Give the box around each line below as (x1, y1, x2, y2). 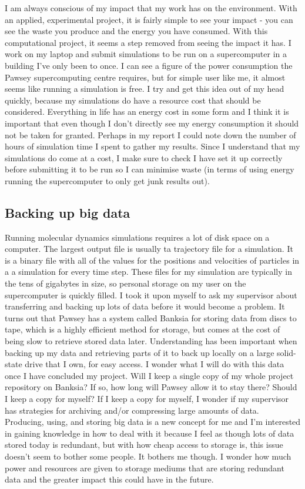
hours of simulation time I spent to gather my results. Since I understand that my (5, 140, 300, 152)
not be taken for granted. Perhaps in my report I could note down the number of (5, 128, 296, 141)
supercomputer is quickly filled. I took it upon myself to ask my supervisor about (5, 288, 297, 301)
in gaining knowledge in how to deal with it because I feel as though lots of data (5, 427, 294, 439)
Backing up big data (5, 203, 130, 221)
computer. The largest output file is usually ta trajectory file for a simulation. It (5, 242, 293, 255)
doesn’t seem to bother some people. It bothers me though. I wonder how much (5, 450, 291, 462)
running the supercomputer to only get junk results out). (5, 174, 210, 187)
